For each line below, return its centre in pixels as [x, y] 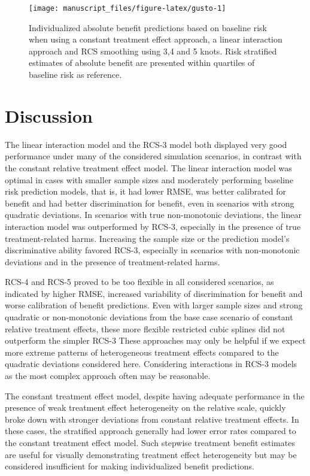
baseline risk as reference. [75, 75]
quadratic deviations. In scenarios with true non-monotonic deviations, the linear [153, 215]
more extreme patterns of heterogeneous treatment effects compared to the [142, 352]
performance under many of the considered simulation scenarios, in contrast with [153, 156]
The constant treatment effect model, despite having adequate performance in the [155, 395]
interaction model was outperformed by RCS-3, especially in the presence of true [153, 226]
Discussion [49, 115]
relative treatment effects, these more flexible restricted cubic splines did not [145, 328]
